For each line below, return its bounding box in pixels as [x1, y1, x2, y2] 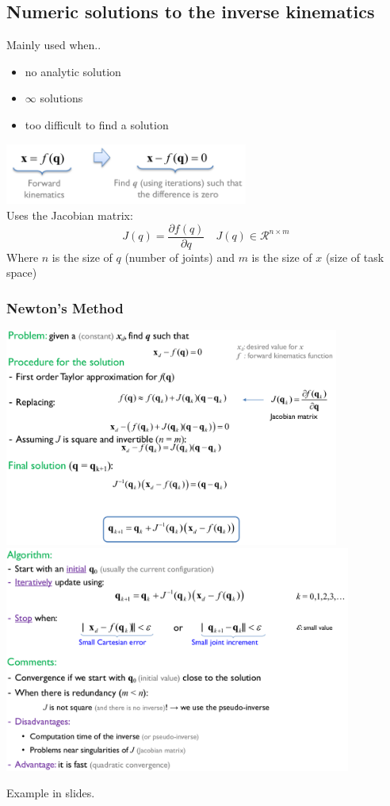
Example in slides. [6, 785, 95, 801]
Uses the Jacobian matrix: [6, 206, 133, 223]
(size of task [325, 248, 384, 265]
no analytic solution [25, 63, 121, 79]
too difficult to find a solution [25, 116, 169, 132]
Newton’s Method [6, 297, 124, 317]
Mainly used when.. [6, 36, 101, 53]
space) [6, 264, 37, 281]
